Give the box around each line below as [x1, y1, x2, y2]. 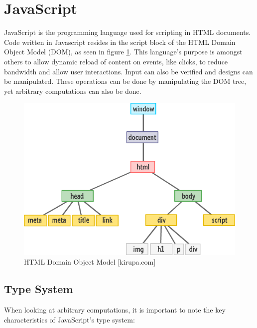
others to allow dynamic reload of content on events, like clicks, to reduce [4, 56, 228, 66]
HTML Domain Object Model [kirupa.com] [24, 257, 156, 267]
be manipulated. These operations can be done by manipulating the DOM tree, [4, 76, 247, 86]
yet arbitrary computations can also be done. [4, 85, 141, 96]
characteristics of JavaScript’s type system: [4, 314, 135, 325]
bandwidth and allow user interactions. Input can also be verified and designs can [4, 66, 253, 76]
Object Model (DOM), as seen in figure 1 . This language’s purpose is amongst [4, 46, 243, 57]
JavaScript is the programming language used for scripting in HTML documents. [4, 27, 251, 37]
